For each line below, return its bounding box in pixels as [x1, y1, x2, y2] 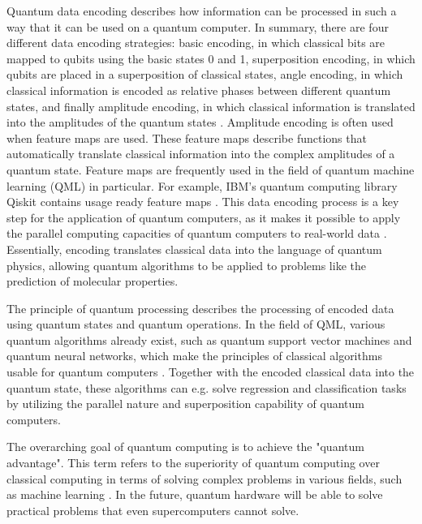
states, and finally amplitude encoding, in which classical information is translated [6, 97, 416, 114]
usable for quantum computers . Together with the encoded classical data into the [6, 363, 415, 380]
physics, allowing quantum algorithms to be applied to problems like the [6, 256, 366, 273]
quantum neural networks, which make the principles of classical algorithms [6, 347, 382, 364]
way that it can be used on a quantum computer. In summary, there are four [6, 18, 389, 35]
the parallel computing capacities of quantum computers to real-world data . [6, 225, 387, 242]
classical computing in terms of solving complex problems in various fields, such [6, 470, 403, 487]
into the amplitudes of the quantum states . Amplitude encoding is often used [6, 114, 394, 131]
